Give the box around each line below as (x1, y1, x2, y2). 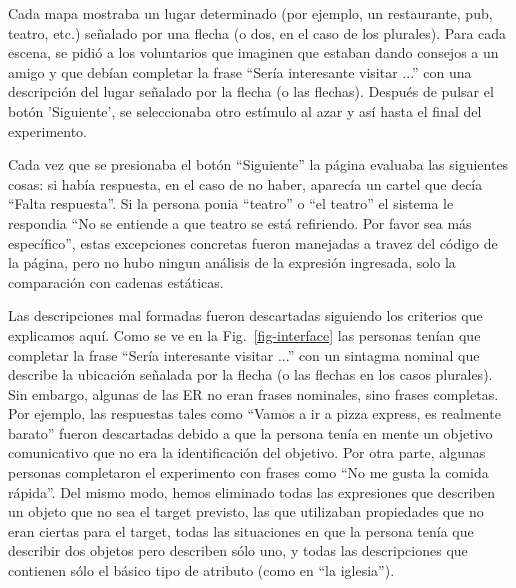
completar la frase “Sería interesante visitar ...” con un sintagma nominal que (8, 344, 480, 365)
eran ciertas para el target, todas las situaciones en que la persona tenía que (8, 520, 474, 541)
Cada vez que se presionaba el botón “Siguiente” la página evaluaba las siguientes (8, 154, 509, 175)
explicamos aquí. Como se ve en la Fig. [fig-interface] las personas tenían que (8, 324, 481, 345)
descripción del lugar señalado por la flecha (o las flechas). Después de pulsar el (8, 81, 494, 102)
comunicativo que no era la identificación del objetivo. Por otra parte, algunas (8, 442, 486, 463)
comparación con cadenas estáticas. (8, 271, 224, 292)
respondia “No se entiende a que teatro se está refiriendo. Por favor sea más (8, 212, 472, 233)
